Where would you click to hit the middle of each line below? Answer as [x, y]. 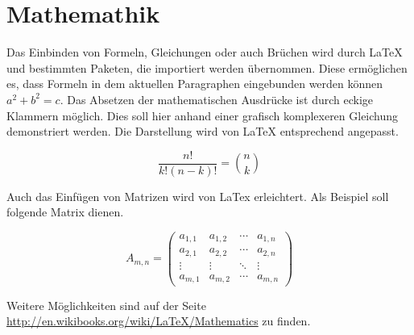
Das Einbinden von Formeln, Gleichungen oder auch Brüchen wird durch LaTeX [205, 52]
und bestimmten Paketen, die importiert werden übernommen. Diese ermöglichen [207, 67]
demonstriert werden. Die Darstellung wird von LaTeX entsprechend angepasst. [203, 131]
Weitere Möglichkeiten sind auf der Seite [106, 305]
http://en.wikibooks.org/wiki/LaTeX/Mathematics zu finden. [159, 321]
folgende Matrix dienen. [65, 212]
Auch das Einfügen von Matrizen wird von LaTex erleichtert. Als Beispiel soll [198, 196]
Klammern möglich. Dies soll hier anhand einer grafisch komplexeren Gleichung [203, 115]
